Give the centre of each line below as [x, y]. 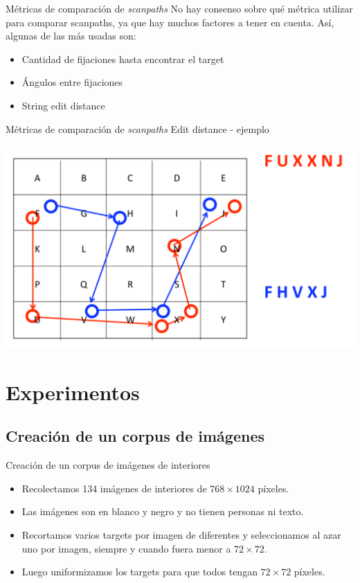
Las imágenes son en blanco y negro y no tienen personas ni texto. [163, 511]
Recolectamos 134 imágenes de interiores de [114, 488]
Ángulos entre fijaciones [72, 82]
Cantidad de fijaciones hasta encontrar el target [123, 59]
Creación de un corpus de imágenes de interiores [108, 465]
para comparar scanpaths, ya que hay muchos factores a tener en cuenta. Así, [170, 22]
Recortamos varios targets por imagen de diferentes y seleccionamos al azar [181, 534]
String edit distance [63, 105]
